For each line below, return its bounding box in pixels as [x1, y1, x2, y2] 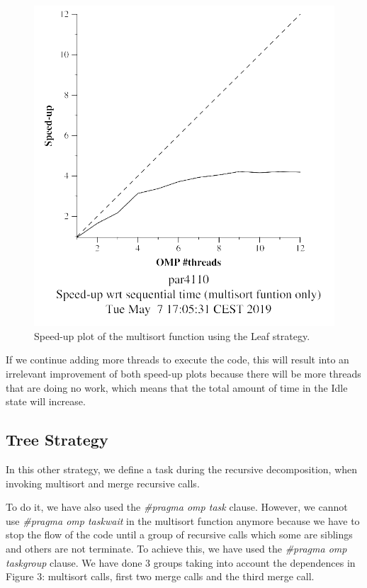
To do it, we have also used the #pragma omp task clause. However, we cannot [6, 499, 348, 514]
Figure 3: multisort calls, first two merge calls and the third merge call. [6, 569, 315, 584]
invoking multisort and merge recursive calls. [6, 475, 200, 490]
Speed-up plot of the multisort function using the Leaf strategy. [34, 328, 310, 343]
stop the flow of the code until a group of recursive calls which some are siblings [6, 527, 353, 542]
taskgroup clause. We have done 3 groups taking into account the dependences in [6, 555, 356, 570]
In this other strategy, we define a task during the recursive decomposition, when [6, 461, 358, 476]
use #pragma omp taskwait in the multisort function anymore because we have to [6, 513, 360, 528]
